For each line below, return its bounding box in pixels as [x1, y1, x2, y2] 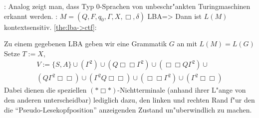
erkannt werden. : [4, 10, 58, 21]
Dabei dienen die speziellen [4, 85, 87, 95]
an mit [177, 38, 197, 49]
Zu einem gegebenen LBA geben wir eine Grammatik [4, 38, 167, 49]
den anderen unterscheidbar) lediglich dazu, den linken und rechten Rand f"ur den [4, 95, 255, 105]
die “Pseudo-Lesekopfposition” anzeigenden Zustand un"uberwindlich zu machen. [4, 104, 252, 115]
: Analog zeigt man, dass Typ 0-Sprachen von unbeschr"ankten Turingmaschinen [4, 1, 251, 11]
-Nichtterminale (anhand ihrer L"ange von [117, 85, 246, 95]
